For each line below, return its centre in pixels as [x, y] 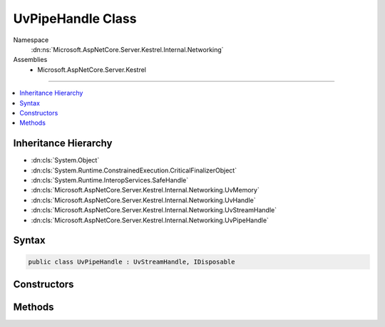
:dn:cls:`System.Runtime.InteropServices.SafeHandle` [110, 180]
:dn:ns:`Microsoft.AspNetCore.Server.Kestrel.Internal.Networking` [127, 49]
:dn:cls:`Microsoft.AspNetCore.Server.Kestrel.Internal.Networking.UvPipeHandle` [150, 220]
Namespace [31, 40]
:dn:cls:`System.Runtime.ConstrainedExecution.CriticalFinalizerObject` [134, 170]
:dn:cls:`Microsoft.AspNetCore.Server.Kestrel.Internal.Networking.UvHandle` [143, 200]
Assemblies [30, 60]
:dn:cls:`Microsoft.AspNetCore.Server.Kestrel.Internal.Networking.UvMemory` [145, 190]
